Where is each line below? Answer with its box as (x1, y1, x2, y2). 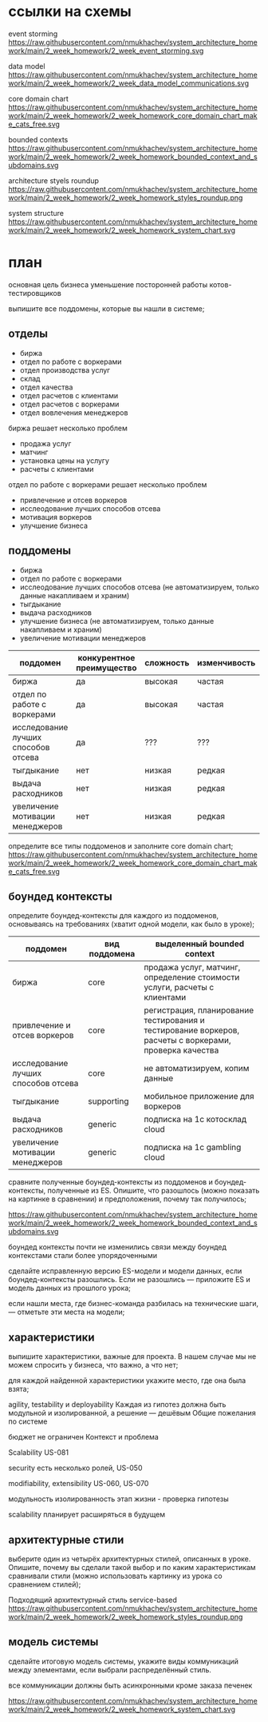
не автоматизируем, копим (143, 1063, 250, 1074)
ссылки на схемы (8, 2, 132, 21)
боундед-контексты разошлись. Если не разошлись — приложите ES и (8, 1275, 251, 1285)
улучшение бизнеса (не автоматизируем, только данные (19, 616, 215, 625)
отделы (8, 327, 48, 341)
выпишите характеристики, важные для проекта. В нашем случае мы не (8, 1352, 257, 1361)
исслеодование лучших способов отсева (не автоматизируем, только (19, 582, 259, 592)
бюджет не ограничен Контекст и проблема (8, 1432, 160, 1442)
